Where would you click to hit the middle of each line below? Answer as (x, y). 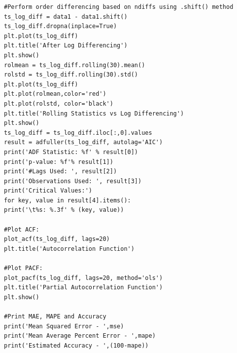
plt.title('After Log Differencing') (66, 46)
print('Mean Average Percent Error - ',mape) (80, 336)
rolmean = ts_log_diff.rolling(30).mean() (75, 65)
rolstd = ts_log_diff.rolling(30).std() (71, 75)
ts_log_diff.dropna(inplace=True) (61, 26)
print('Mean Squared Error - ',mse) (64, 326)
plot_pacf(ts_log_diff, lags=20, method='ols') (84, 278)
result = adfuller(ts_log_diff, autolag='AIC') (84, 142)
